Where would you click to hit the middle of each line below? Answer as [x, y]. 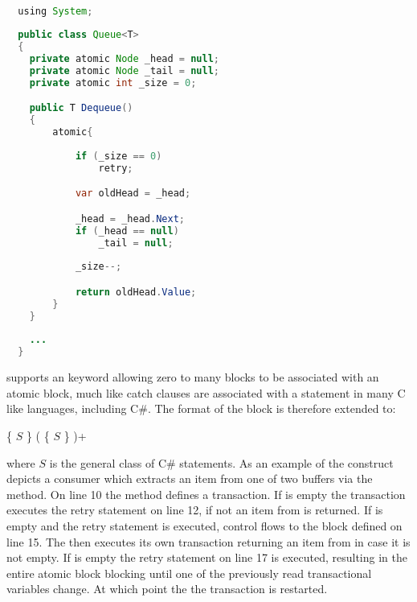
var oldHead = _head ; [133, 194]
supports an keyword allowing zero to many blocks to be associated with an [193, 377]
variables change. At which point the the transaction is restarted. [167, 589]
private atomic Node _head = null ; [124, 59]
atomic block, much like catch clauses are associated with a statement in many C [206, 392]
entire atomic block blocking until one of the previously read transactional [189, 573]
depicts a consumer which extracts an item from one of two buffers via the [190, 478]
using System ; [55, 11]
